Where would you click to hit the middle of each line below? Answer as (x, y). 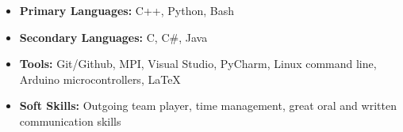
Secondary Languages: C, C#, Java (113, 37)
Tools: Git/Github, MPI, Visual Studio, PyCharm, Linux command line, (198, 64)
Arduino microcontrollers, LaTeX (100, 79)
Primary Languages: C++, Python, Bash (127, 10)
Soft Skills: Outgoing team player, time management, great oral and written (208, 106)
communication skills (70, 121)
